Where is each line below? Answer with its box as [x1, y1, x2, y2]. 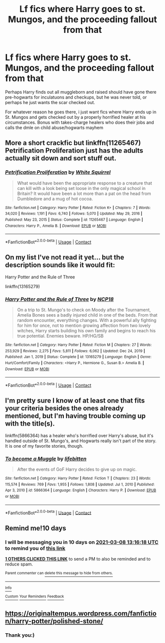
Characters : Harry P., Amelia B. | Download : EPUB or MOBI [5, 223, 107, 228]
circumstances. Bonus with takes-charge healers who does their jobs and [5, 119, 154, 125]
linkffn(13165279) [5, 283, 40, 289]
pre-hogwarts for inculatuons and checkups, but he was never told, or [5, 94, 147, 100]
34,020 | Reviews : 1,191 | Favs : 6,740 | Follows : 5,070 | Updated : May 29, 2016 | [5, 211, 142, 216]
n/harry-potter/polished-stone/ [5, 617, 104, 625]
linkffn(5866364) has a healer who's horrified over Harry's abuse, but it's [5, 432, 154, 438]
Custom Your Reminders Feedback [5, 594, 64, 599]
